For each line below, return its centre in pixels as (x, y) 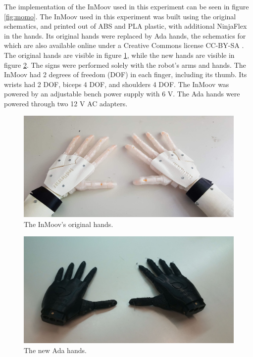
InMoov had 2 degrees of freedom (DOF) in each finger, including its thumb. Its (126, 74)
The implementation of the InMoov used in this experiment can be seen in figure (126, 6)
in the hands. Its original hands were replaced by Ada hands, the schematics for (125, 35)
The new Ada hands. (55, 350)
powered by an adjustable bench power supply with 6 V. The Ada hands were (122, 94)
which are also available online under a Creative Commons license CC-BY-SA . (124, 45)
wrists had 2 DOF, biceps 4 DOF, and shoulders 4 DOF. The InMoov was (117, 84)
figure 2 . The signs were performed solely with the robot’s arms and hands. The (125, 65)
